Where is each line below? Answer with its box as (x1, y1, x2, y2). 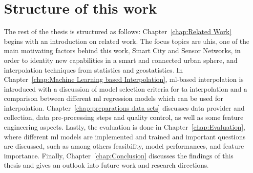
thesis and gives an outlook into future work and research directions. (4, 160, 209, 170)
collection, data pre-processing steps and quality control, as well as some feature (4, 112, 244, 122)
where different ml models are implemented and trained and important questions (4, 131, 246, 141)
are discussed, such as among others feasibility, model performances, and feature (4, 141, 244, 151)
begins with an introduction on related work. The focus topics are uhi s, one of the (4, 36, 250, 46)
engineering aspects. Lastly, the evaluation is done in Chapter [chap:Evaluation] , (4, 122, 245, 132)
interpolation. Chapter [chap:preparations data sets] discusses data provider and (4, 102, 245, 113)
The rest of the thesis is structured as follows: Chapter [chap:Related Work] (4, 26, 232, 37)
